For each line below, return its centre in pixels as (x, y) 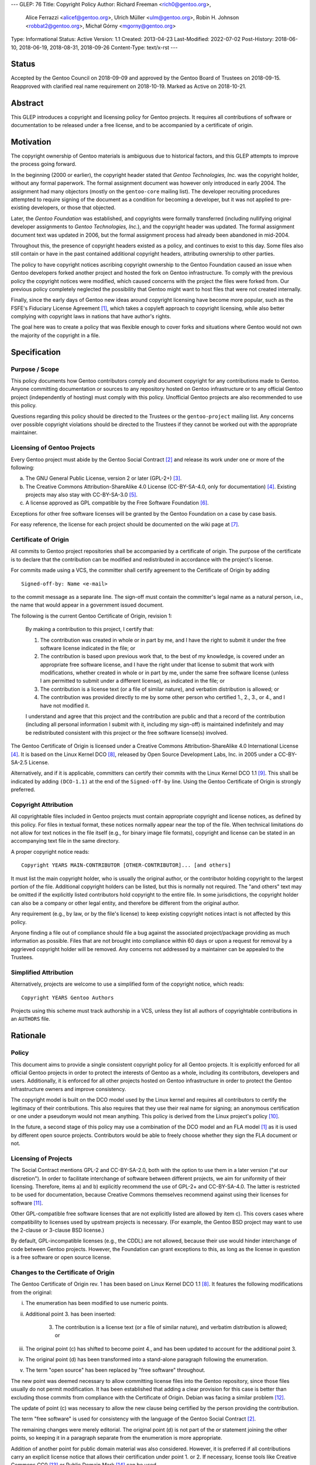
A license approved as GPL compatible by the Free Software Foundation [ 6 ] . (117, 503)
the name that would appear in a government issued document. (87, 605)
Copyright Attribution (42, 805)
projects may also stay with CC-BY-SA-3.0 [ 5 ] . (81, 495)
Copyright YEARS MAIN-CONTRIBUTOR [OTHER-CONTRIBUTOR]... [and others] (126, 865)
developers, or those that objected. (73, 207)
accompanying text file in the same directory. (65, 841)
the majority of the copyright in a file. (56, 335)
